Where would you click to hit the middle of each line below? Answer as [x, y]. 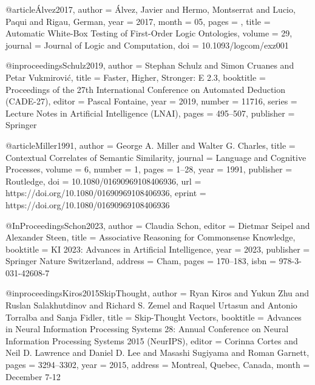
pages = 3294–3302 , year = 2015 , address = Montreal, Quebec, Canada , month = [158, 365]
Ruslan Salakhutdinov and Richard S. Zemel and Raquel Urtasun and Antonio [151, 305]
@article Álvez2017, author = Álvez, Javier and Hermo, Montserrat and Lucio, [151, 9]
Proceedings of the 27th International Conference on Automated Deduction [146, 89]
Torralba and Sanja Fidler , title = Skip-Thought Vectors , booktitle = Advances [154, 317]
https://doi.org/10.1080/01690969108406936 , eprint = [106, 193]
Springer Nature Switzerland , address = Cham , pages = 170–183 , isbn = [141, 261]
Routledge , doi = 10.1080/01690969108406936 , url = [103, 181]
